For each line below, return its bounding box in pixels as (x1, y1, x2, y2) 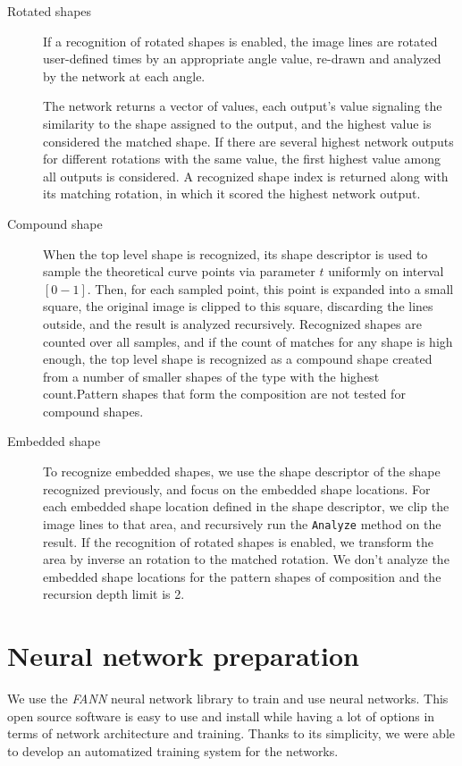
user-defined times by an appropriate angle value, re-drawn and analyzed (43, 49, 441, 68)
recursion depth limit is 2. (43, 585, 185, 603)
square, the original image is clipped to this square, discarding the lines (43, 297, 433, 316)
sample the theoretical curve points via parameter (43, 262, 315, 281)
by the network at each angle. (43, 66, 206, 85)
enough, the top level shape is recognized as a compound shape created (43, 349, 433, 368)
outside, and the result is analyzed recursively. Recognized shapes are (43, 314, 422, 332)
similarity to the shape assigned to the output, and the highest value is (43, 114, 432, 132)
